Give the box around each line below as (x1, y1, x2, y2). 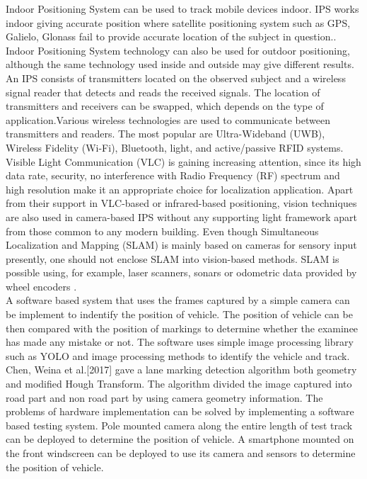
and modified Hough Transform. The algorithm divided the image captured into (6, 376, 352, 391)
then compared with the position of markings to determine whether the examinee (6, 320, 359, 335)
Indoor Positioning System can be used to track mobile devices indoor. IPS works (6, 1, 359, 16)
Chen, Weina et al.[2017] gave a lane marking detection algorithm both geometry (6, 362, 357, 377)
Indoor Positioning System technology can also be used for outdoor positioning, (6, 43, 350, 57)
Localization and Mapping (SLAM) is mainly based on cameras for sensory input (6, 237, 357, 252)
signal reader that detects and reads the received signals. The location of (6, 84, 320, 99)
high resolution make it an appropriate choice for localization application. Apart (6, 181, 354, 196)
